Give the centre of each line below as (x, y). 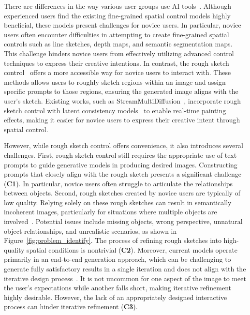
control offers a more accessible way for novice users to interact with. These (118, 72)
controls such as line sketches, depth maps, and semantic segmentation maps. (118, 44)
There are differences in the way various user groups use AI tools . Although (118, 6)
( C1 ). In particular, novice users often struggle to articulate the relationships (118, 183)
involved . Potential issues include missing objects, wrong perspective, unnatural (123, 221)
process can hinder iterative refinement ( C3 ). (71, 307)
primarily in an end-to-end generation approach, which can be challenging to (118, 259)
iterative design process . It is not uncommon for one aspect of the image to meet (125, 278)
